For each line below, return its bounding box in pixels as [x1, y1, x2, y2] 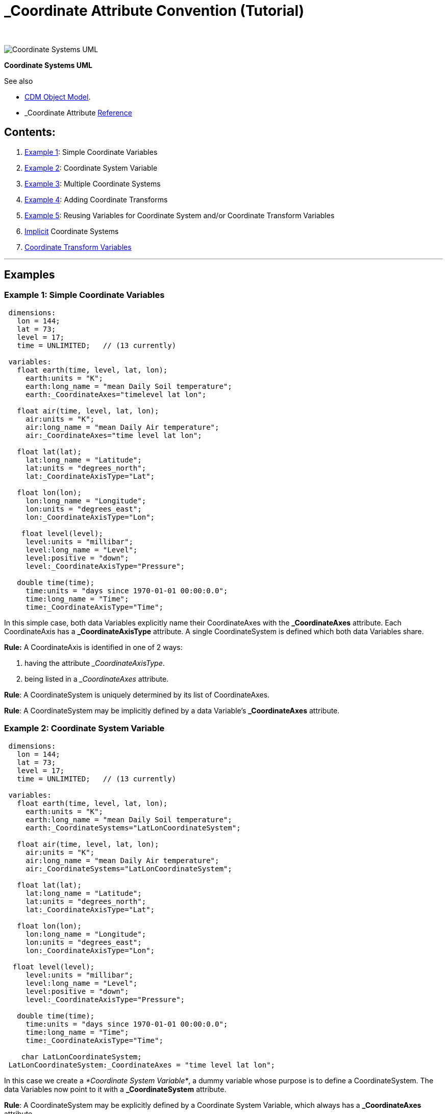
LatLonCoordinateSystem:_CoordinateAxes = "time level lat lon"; [8, 1060, 276, 1069]
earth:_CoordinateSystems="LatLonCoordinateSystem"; [26, 823, 241, 832]
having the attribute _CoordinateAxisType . [24, 658, 165, 667]
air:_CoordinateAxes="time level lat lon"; [26, 431, 202, 439]
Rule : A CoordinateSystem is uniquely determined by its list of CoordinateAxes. [4, 690, 270, 699]
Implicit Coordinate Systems [24, 226, 119, 236]
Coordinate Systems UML [4, 60, 92, 69]
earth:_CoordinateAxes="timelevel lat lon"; [26, 390, 207, 399]
